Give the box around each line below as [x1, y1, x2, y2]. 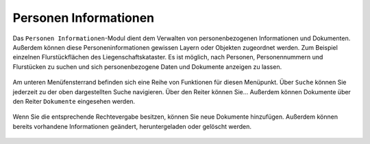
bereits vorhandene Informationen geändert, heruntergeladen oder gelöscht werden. [12, 122, 252, 130]
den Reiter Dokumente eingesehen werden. [12, 97, 136, 105]
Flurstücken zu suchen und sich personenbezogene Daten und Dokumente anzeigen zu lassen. [12, 62, 282, 71]
